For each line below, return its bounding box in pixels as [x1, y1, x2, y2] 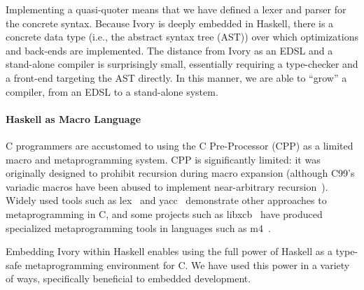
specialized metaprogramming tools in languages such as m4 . [6, 220, 271, 235]
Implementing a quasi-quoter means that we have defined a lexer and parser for [6, 2, 346, 16]
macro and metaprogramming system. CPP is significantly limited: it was [6, 152, 321, 166]
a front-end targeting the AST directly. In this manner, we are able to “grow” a [6, 70, 347, 85]
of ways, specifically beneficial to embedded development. [6, 271, 251, 286]
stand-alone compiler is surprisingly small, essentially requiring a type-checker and [6, 57, 358, 71]
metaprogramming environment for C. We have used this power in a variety [24, 257, 350, 272]
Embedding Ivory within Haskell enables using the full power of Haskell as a [6, 244, 332, 259]
